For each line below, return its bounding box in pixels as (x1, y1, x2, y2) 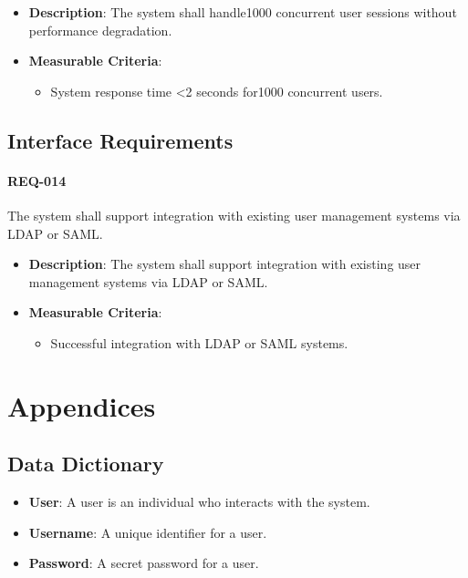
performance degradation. (28, 20, 172, 39)
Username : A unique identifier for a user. (28, 522, 267, 542)
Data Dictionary (7, 449, 164, 478)
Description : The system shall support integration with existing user (28, 254, 421, 274)
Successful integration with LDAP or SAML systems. (50, 333, 348, 352)
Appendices (7, 387, 156, 424)
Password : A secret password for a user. (28, 553, 259, 573)
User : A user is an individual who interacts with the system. (28, 492, 370, 511)
